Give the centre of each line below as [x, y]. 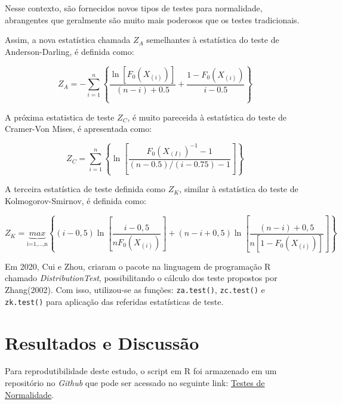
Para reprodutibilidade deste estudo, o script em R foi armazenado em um [141, 371]
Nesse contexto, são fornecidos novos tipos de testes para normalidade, [134, 8]
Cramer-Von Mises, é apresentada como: [78, 129]
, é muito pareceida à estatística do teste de [207, 117]
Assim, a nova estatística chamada [68, 40]
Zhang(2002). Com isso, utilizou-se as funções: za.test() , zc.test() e [135, 290]
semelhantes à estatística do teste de [213, 40]
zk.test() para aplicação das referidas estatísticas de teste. [114, 301]
